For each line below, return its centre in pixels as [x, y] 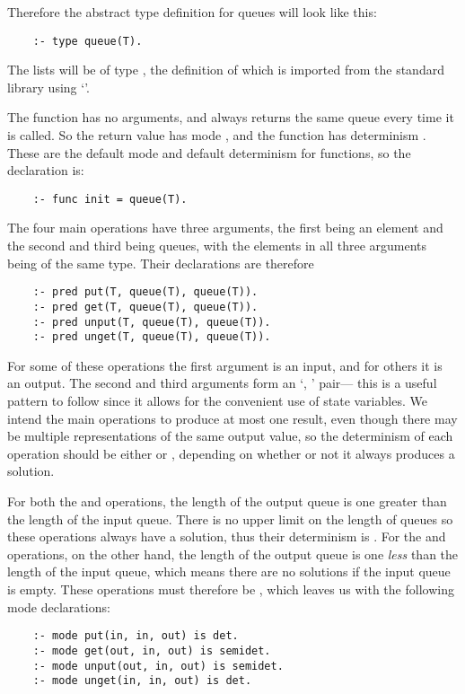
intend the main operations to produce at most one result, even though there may [232, 418]
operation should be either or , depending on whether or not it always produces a [231, 453]
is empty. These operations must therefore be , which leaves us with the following [231, 589]
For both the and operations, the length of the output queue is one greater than [227, 501]
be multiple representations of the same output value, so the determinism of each [230, 436]
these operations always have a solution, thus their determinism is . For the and [227, 536]
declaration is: [46, 170]
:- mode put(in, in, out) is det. [136, 636]
